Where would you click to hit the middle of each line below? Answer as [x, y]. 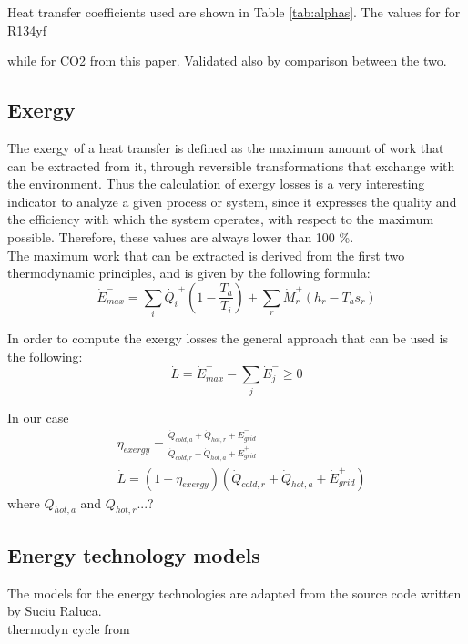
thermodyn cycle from [69, 628]
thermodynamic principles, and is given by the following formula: [189, 273]
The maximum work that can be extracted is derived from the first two [206, 255]
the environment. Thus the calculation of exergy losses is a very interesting [216, 184]
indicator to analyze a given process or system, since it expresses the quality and [232, 201]
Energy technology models [134, 554]
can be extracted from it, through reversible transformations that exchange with [231, 165]
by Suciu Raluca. [55, 611]
